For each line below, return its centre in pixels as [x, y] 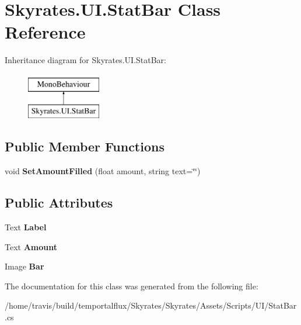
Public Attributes [59, 203]
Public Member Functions [85, 146]
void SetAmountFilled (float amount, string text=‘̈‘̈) [103, 171]
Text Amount [31, 246]
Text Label [26, 227]
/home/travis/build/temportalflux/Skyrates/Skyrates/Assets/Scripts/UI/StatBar [151, 305]
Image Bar [24, 266]
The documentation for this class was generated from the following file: [132, 286]
